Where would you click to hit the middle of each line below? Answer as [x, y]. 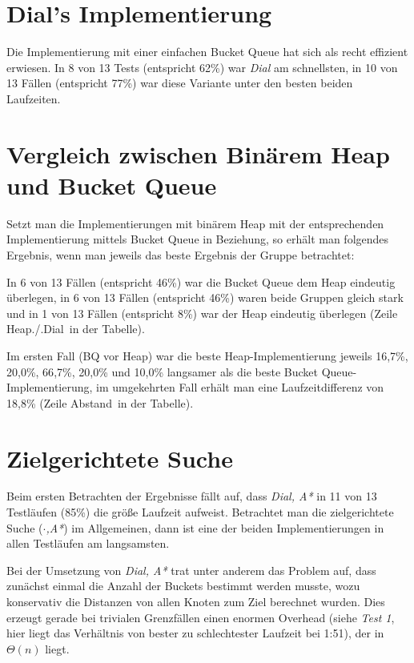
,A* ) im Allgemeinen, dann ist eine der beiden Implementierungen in [215, 527]
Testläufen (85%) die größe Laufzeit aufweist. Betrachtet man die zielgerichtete [200, 512]
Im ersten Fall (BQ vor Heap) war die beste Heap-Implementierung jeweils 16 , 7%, [207, 355]
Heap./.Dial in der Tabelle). [76, 329]
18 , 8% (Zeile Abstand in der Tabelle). [100, 402]
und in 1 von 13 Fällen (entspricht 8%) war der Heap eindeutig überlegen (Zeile [202, 313]
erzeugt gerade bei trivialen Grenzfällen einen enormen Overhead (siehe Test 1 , [201, 617]
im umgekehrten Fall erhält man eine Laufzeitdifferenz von [240, 387]
